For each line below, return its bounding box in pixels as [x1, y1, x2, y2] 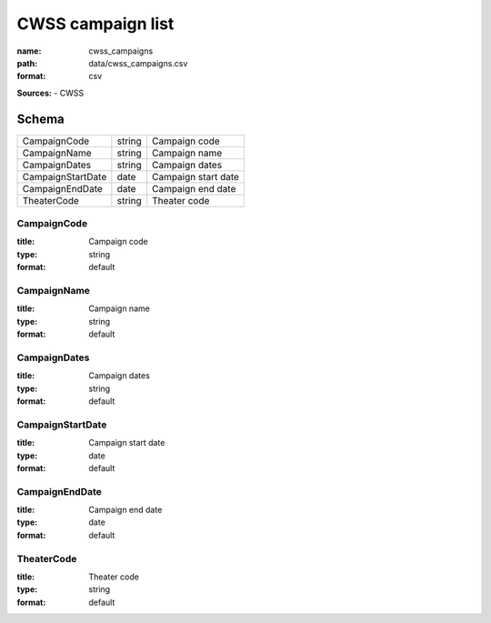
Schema [16, 111, 65, 126]
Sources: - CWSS [16, 87, 85, 98]
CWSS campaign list [16, 14, 175, 34]
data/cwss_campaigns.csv [88, 57, 188, 68]
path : [16, 57, 38, 68]
